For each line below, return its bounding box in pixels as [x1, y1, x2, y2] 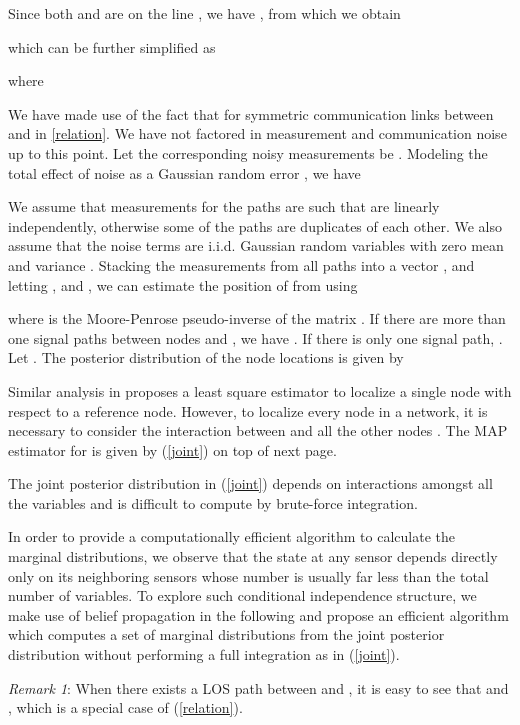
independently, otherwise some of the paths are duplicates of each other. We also [8, 215, 502, 236]
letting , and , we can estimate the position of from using [8, 274, 358, 295]
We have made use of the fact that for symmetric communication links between [8, 103, 494, 124]
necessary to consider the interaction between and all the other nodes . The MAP [8, 420, 508, 441]
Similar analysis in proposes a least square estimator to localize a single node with [8, 380, 512, 401]
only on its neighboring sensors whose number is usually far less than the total [8, 565, 489, 586]
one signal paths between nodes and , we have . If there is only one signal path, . [8, 327, 503, 348]
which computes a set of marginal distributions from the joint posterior [8, 624, 445, 645]
